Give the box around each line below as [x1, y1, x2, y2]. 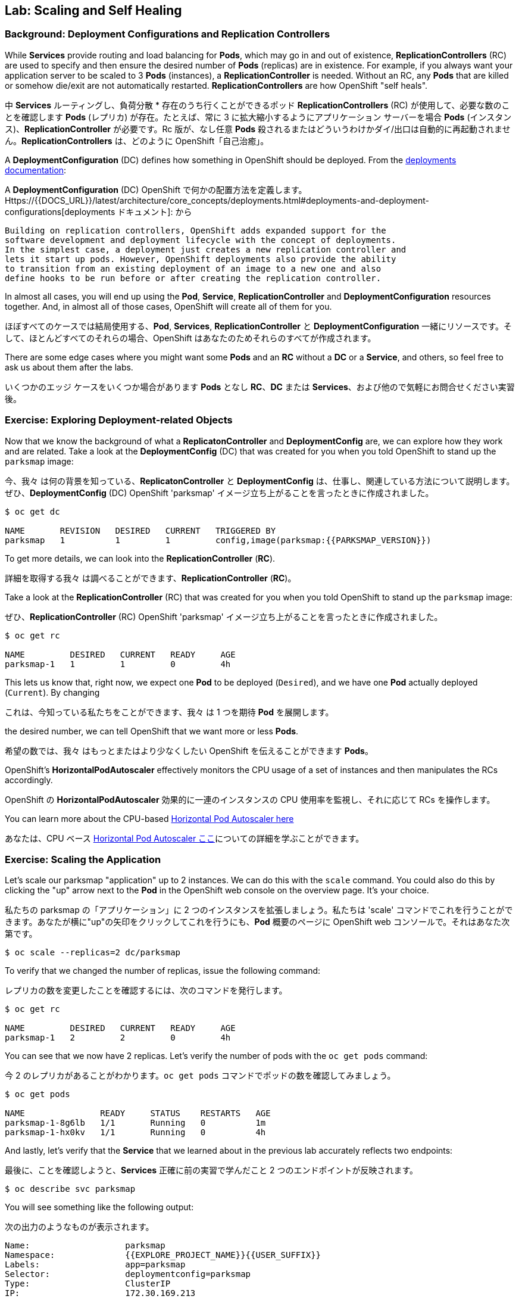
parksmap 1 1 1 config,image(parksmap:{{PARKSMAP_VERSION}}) [5, 535, 432, 545]
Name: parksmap [5, 1241, 165, 1251]
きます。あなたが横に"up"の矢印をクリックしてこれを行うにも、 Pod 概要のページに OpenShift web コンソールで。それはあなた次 [5, 917, 510, 927]
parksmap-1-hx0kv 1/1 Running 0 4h [5, 1127, 266, 1138]
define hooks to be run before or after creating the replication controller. [5, 273, 382, 283]
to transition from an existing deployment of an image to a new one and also [5, 263, 382, 273]
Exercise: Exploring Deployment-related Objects [5, 414, 233, 426]
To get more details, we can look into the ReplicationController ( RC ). [5, 553, 276, 563]
